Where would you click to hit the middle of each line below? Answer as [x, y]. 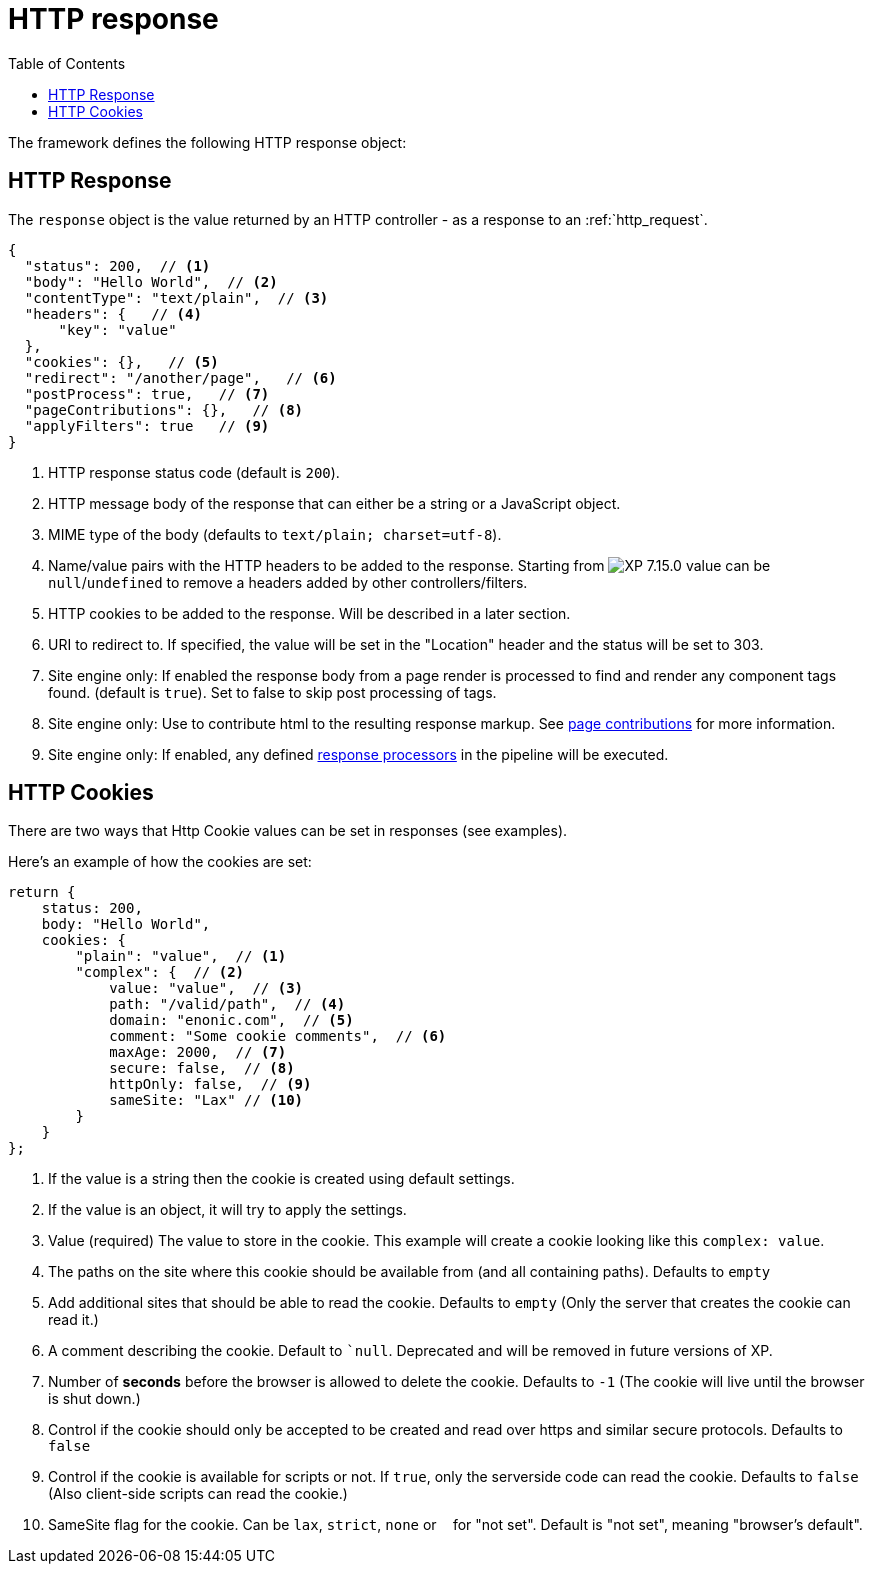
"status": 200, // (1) [117, 265]
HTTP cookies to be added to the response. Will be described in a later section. [309, 613]
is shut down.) [94, 1399]
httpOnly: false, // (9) [210, 1084]
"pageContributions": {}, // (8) [164, 409]
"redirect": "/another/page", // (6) [180, 377]
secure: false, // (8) [202, 1068]
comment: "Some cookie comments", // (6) [278, 1036]
